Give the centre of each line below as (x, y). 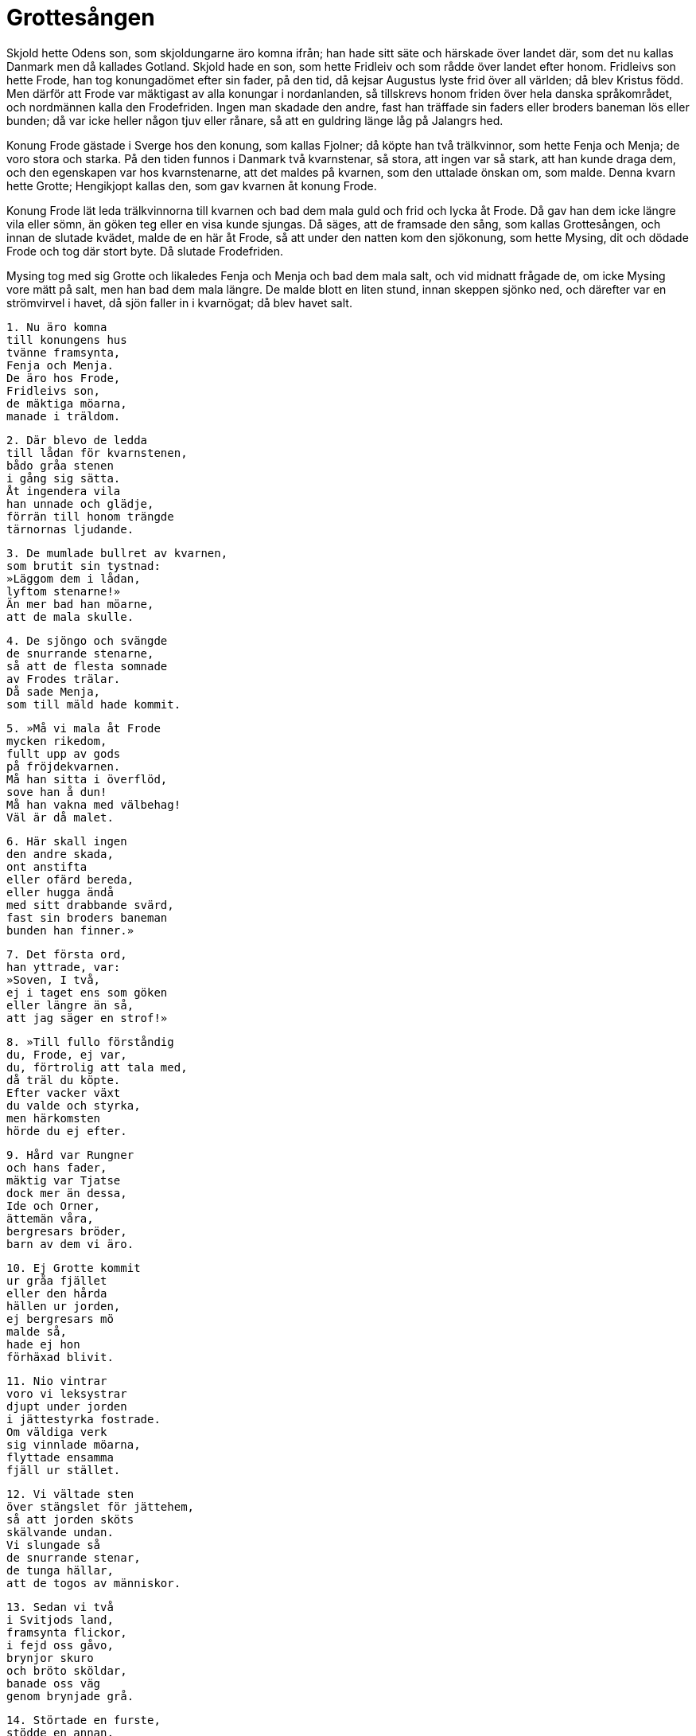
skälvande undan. (60, 1532)
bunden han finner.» (70, 930)
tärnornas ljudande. (70, 529)
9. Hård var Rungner (70, 1155)
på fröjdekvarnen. (64, 766)
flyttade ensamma (60, 1457)
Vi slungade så (54, 1545)
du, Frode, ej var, (67, 1054)
